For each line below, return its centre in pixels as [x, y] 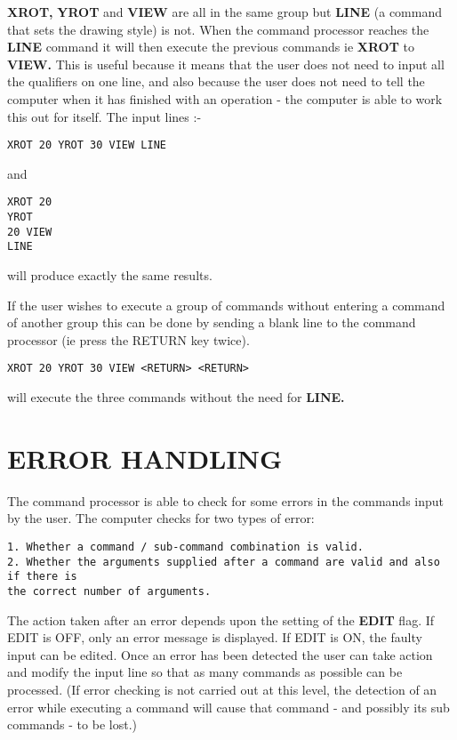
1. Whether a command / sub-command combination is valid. [185, 547]
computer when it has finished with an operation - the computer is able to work [225, 98]
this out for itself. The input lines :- [104, 116]
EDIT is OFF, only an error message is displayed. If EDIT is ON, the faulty [215, 637]
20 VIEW [30, 232]
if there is [42, 577]
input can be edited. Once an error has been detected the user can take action [220, 654]
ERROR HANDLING [145, 458]
